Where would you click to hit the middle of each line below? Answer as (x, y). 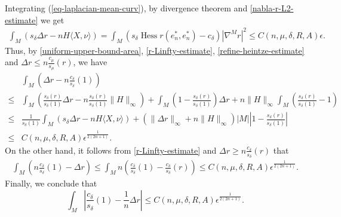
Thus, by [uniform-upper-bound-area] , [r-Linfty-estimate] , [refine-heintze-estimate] (155, 50)
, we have (90, 62)
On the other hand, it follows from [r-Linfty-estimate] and (111, 150)
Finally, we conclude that (51, 183)
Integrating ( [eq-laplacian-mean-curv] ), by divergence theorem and (126, 8)
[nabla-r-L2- (272, 8)
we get (52, 19)
